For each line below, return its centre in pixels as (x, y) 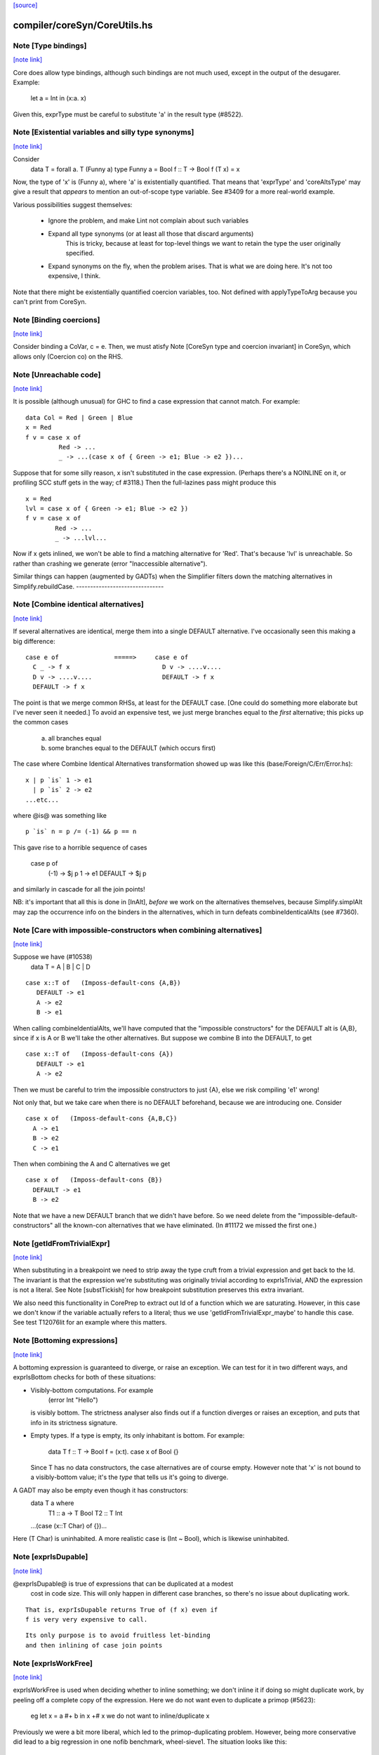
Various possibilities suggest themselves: (73, 204)
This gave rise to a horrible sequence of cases (80, 847)
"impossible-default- (328, 1215)
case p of (44, 863)
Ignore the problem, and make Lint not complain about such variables (148, 220)
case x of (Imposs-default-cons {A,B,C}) (101, 1119)
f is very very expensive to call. (87, 1620)
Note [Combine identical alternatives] (78, 604)
